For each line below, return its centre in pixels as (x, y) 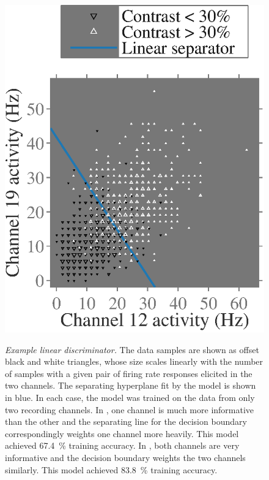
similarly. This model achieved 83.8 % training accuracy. (111, 469)
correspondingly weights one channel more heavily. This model (122, 433)
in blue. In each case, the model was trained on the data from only (130, 397)
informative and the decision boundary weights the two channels (125, 457)
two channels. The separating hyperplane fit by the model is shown (131, 385)
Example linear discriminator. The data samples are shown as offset (132, 349)
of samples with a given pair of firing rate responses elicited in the (129, 373)
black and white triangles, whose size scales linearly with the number (134, 361)
